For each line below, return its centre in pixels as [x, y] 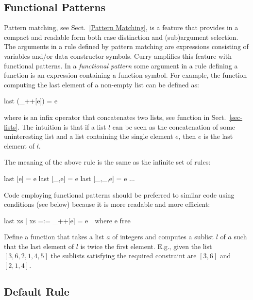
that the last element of [39, 246]
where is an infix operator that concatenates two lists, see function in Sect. [115, 117]
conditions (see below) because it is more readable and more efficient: [107, 204]
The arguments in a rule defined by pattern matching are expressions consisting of [126, 46]
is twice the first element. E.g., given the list [146, 246]
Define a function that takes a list [54, 237]
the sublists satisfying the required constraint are [124, 256]
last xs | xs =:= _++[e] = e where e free [67, 220]
